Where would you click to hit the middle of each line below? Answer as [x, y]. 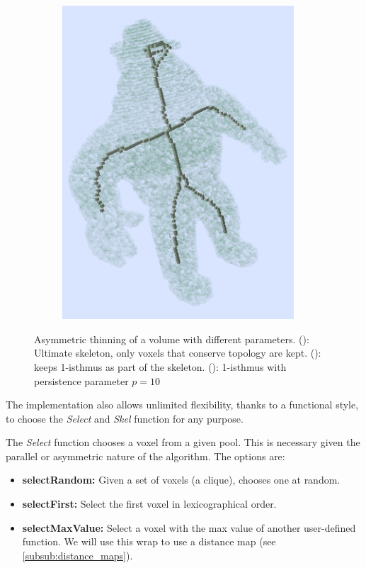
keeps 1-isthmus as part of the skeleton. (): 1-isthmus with [160, 366]
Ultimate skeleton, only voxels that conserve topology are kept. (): [178, 353]
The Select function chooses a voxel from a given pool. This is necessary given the [183, 442]
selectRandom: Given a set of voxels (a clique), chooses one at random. [181, 480]
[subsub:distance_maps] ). [78, 555]
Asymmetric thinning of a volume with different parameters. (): [172, 339]
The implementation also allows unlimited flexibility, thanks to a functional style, [182, 405]
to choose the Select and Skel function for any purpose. [125, 418]
